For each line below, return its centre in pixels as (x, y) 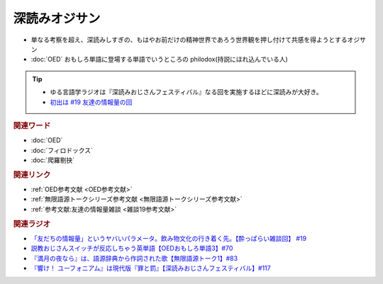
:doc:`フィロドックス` (62, 150)
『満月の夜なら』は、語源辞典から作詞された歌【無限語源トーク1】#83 (134, 258)
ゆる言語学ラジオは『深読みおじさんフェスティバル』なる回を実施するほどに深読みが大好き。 (186, 92)
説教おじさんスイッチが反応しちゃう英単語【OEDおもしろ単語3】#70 (132, 249)
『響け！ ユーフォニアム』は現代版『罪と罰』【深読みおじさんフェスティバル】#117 (151, 268)
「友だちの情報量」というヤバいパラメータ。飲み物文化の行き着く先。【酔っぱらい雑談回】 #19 (169, 238)
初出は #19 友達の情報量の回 (91, 102)
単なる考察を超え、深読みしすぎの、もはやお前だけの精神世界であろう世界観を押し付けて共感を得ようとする (189, 40)
